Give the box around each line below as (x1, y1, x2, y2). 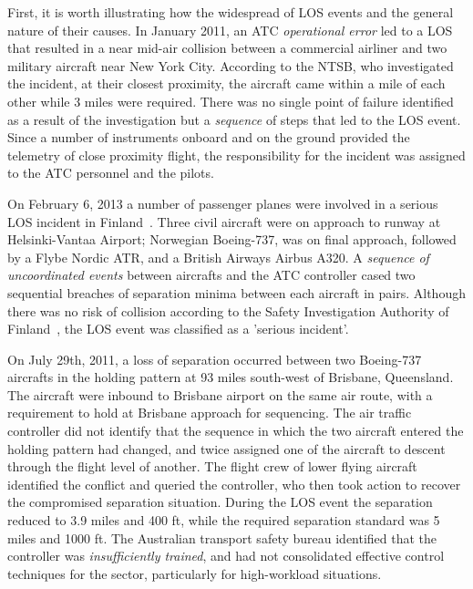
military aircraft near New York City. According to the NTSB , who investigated (7, 56, 454, 75)
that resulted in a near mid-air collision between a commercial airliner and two (7, 38, 447, 57)
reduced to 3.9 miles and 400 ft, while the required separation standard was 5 (7, 511, 440, 530)
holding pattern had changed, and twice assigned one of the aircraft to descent (7, 439, 446, 458)
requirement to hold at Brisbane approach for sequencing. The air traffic (7, 403, 412, 422)
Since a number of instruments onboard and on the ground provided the (7, 128, 410, 147)
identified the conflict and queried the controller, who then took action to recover (7, 474, 461, 493)
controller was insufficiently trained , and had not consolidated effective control (7, 546, 445, 565)
